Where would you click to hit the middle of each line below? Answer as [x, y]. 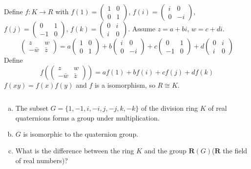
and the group [165, 150]
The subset [32, 108]
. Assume [142, 28]
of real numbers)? [42, 160]
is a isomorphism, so [125, 84]
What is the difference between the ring [75, 150]
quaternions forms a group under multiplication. [87, 117]
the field [235, 150]
